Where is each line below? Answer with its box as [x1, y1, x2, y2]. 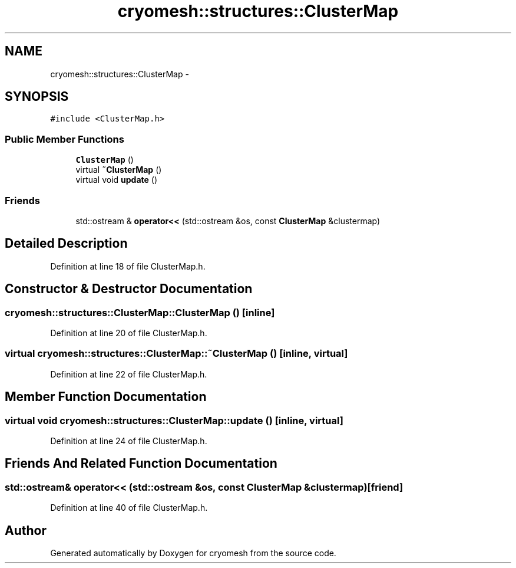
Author [5, 523, 47, 538]
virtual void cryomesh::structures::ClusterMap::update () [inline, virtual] [5, 414, 343, 426]
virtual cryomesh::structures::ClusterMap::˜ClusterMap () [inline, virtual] [5, 347, 348, 360]
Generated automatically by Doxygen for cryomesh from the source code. [50, 548, 336, 559]
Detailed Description [5, 236, 128, 251]
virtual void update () [75, 175, 158, 185]
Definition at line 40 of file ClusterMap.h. [50, 503, 208, 513]
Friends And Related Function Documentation [5, 456, 277, 471]
